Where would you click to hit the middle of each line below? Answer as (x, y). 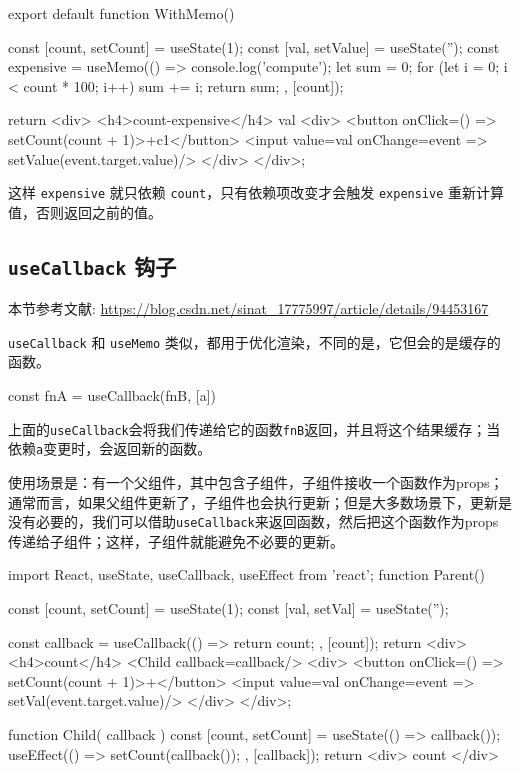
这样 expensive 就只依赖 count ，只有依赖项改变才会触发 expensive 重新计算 (256, 192)
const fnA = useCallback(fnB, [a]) (112, 395)
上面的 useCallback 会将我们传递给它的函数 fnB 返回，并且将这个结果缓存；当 (254, 428)
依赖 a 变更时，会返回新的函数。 (110, 448)
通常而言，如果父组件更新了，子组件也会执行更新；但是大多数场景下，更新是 (260, 501)
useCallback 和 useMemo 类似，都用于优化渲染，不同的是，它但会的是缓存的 (254, 341)
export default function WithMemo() (121, 13)
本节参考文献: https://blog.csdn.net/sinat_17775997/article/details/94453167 (248, 308)
